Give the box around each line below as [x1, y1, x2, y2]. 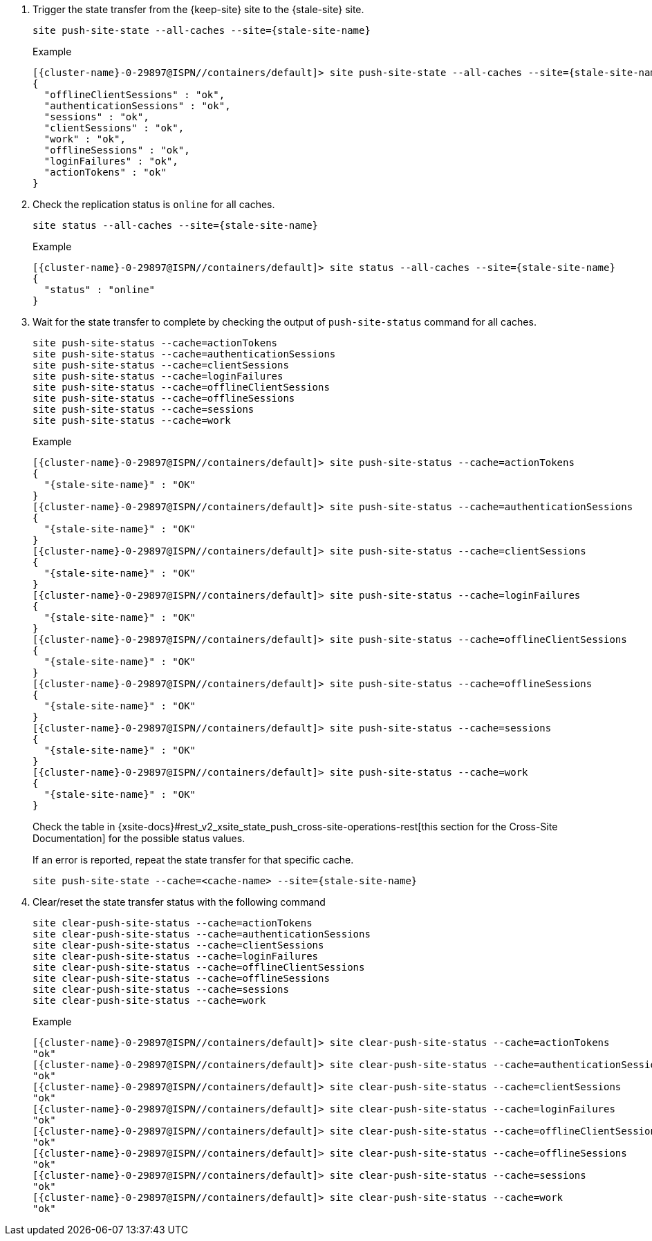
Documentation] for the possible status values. [32, 832, 245, 844]
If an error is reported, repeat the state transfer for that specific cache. [32, 854, 354, 866]
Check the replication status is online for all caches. [32, 198, 275, 210]
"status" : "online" [44, 284, 156, 295]
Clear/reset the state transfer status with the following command [32, 896, 326, 908]
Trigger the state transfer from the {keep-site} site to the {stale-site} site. [32, 3, 364, 15]
